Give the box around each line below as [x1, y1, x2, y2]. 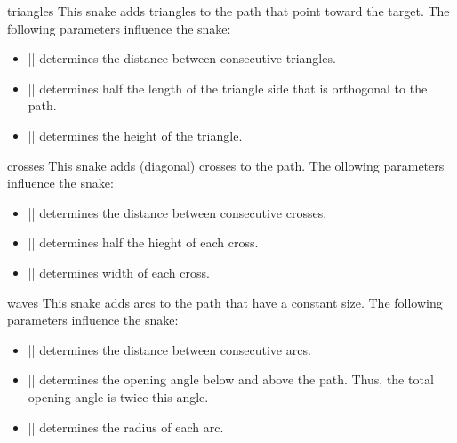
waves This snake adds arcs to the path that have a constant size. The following [7, 293, 443, 311]
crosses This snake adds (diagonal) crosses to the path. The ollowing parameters [7, 156, 445, 174]
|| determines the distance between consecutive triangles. [28, 49, 336, 68]
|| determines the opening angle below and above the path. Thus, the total [28, 370, 434, 389]
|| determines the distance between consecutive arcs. [28, 340, 311, 358]
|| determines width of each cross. [28, 262, 210, 281]
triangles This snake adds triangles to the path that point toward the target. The [7, 2, 450, 20]
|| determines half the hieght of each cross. [28, 233, 259, 252]
